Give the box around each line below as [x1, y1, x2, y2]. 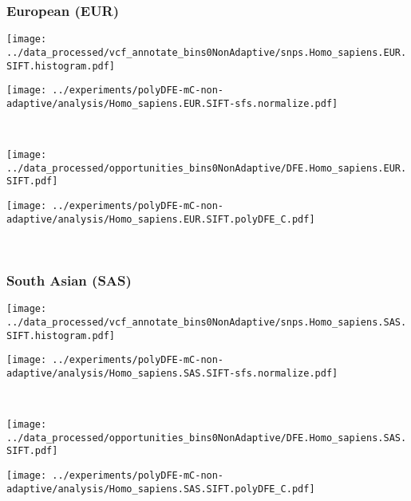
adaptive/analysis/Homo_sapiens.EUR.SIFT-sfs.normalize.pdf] [6, 97, 338, 109]
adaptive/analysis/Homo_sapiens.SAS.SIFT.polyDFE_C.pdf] [6, 483, 315, 495]
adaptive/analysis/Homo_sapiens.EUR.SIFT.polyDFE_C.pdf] [6, 213, 315, 225]
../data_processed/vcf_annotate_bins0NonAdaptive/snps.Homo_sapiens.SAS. [6, 316, 407, 328]
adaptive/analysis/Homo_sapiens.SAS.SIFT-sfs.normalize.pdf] [6, 367, 338, 379]
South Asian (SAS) [6, 270, 132, 290]
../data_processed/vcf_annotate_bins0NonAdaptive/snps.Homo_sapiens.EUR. [6, 46, 407, 58]
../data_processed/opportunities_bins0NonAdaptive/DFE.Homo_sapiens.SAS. [6, 432, 407, 444]
